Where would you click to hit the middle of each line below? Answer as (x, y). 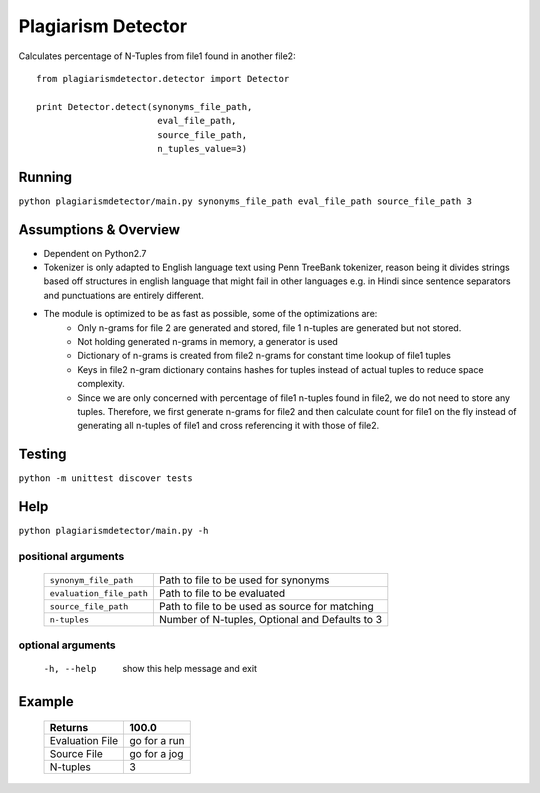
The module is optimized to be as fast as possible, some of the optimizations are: (210, 314)
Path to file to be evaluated (222, 593)
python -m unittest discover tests (106, 478)
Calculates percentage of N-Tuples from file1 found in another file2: (157, 56)
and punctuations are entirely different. (123, 295)
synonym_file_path (91, 580)
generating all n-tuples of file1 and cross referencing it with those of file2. (228, 426)
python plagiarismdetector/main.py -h (113, 531)
